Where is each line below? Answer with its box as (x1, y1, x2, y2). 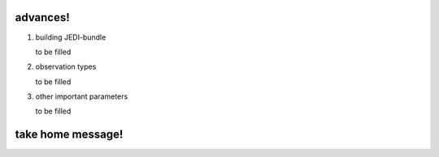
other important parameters (35, 91, 128, 101)
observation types (35, 62, 97, 72)
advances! (15, 11, 71, 24)
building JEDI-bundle (35, 32, 106, 42)
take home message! (15, 128, 124, 142)
